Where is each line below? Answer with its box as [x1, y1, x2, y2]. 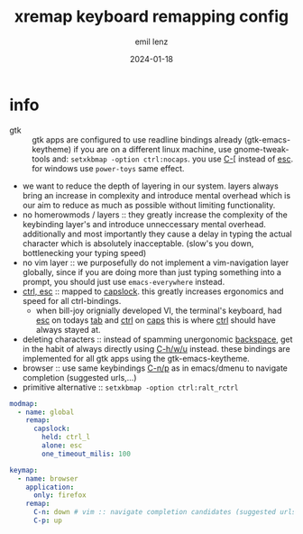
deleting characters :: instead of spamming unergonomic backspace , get [22, 334, 293, 345]
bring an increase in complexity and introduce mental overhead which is [22, 189, 291, 200]
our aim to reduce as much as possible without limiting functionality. [22, 199, 276, 210]
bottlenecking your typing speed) [22, 247, 147, 258]
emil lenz [134, 36, 169, 47]
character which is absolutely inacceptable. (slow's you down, [22, 237, 254, 249]
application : [25, 483, 75, 492]
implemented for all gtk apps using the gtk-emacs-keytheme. [22, 353, 250, 364]
